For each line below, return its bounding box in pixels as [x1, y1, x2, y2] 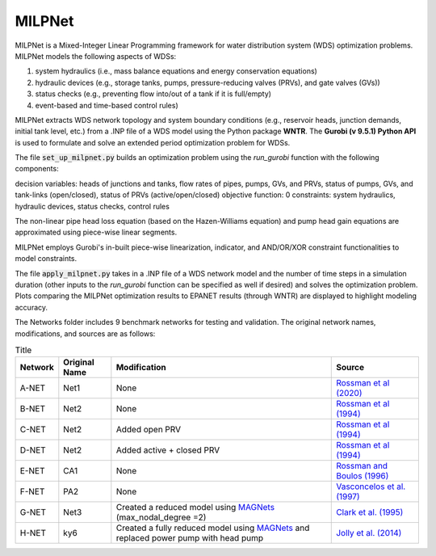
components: [15, 164, 60, 174]
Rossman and [336, 461, 388, 472]
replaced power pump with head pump [115, 533, 264, 544]
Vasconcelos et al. [336, 481, 406, 492]
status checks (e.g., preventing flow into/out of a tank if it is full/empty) [35, 89, 272, 99]
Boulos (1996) [336, 470, 389, 482]
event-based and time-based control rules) [35, 100, 179, 110]
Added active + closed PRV [115, 444, 220, 456]
